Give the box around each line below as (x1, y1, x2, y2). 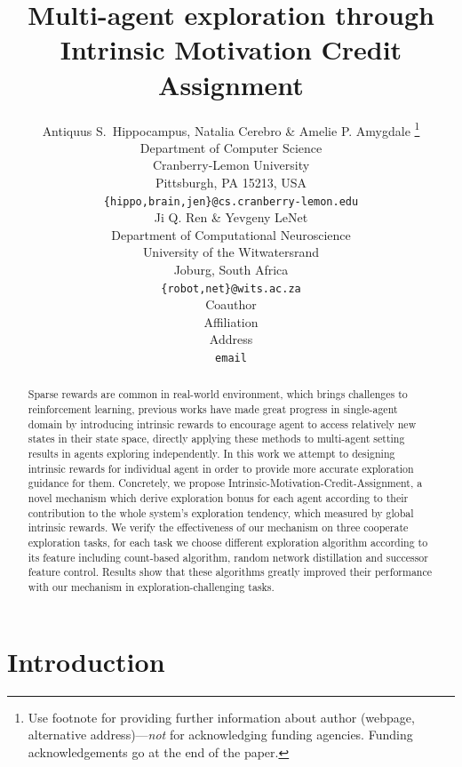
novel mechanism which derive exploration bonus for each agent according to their (28, 491, 409, 506)
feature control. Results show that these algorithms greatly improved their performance (28, 564, 433, 579)
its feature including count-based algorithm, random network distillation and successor (28, 549, 428, 564)
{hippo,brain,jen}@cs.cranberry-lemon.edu (103, 195, 359, 208)
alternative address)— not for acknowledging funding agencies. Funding (28, 725, 413, 744)
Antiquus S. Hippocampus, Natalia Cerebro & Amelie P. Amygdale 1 (42, 118, 420, 140)
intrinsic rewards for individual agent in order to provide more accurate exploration (28, 460, 414, 475)
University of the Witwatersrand (142, 243, 320, 261)
